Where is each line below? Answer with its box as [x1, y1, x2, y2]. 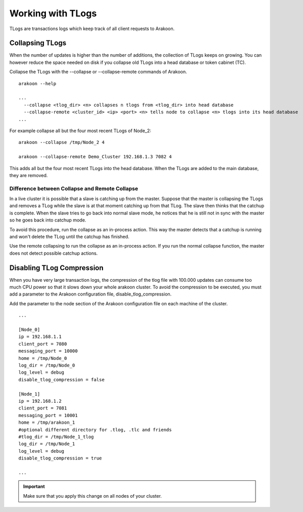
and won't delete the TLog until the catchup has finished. [9, 234, 130, 240]
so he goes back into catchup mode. [9, 217, 87, 223]
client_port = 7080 [18, 341, 67, 347]
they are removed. [9, 172, 48, 178]
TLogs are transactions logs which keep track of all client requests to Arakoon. [9, 26, 175, 32]
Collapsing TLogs [9, 39, 66, 47]
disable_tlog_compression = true [18, 455, 102, 461]
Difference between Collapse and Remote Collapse [9, 185, 138, 192]
